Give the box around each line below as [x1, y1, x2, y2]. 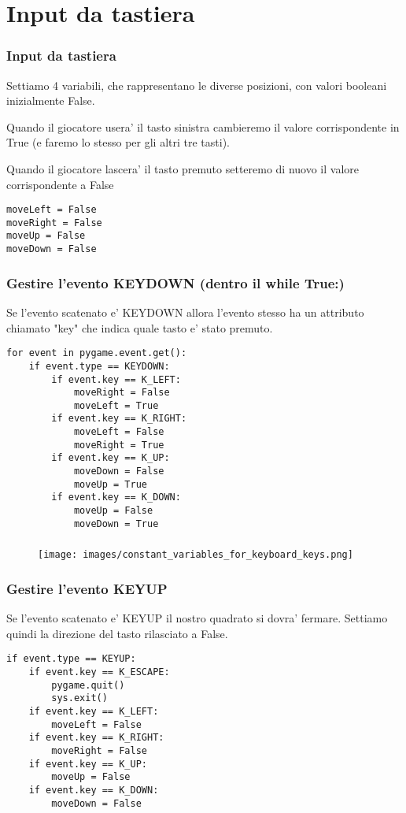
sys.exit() [51, 692, 108, 704]
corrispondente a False [6, 176, 114, 192]
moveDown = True [73, 518, 159, 529]
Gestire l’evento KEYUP [6, 578, 168, 598]
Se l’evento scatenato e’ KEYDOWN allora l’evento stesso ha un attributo [6, 304, 364, 320]
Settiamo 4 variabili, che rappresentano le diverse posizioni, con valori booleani [6, 76, 387, 93]
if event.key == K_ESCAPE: [28, 666, 170, 678]
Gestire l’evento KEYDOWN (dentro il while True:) [6, 273, 345, 292]
